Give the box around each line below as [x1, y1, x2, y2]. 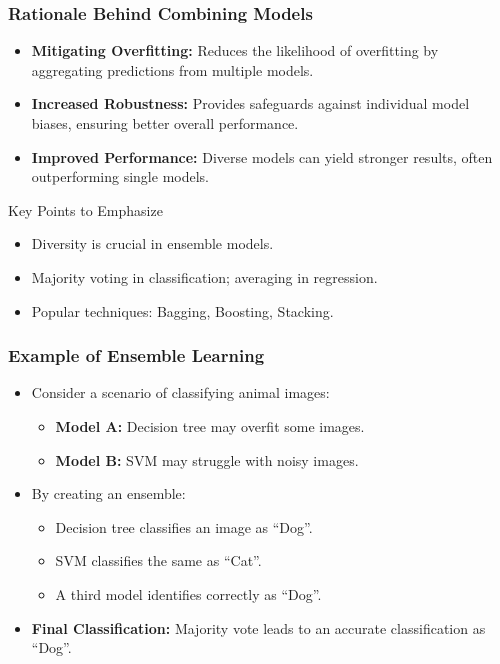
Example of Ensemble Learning [8, 343, 265, 368]
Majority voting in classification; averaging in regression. [31, 266, 378, 287]
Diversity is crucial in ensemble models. [31, 233, 274, 254]
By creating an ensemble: [31, 483, 186, 504]
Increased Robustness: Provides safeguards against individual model [31, 93, 470, 114]
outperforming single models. [31, 166, 209, 187]
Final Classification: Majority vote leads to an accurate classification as [31, 617, 486, 638]
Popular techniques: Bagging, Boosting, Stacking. [31, 300, 334, 321]
